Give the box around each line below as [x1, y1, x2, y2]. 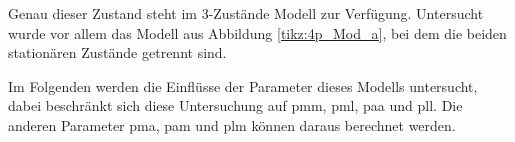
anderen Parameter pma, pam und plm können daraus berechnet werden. [8, 114, 456, 135]
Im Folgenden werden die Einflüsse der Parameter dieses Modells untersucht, [8, 75, 478, 96]
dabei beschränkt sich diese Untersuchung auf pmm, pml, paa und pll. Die [8, 95, 463, 116]
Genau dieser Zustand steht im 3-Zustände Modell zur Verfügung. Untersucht [8, 3, 484, 23]
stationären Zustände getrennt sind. [8, 42, 227, 63]
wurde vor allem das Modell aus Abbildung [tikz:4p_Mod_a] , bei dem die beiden [8, 22, 507, 43]
